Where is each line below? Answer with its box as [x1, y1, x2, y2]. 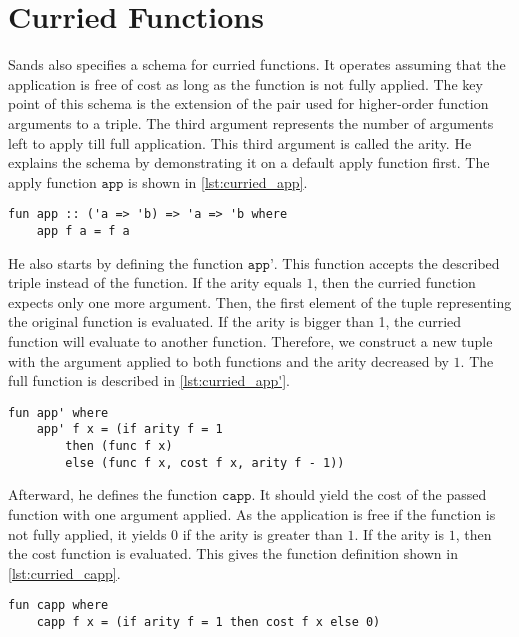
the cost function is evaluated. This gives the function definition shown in [8, 543, 458, 564]
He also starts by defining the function [8, 252, 244, 273]
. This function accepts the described [273, 252, 500, 273]
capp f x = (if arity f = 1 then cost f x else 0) [36, 615, 381, 629]
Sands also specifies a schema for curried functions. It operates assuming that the [8, 54, 506, 75]
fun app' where [8, 405, 109, 420]
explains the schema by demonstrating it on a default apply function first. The [8, 152, 490, 173]
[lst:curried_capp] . [8, 562, 121, 583]
